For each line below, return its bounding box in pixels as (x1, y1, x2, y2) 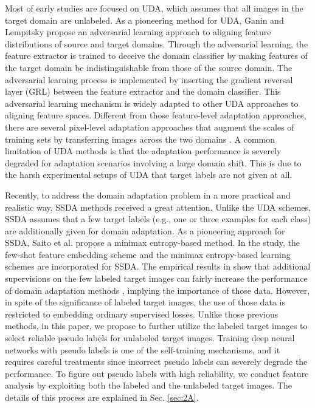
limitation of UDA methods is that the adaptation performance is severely (5, 144, 282, 157)
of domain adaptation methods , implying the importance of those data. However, (5, 284, 310, 296)
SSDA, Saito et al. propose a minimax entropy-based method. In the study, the (5, 236, 300, 249)
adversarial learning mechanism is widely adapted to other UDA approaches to (5, 97, 299, 109)
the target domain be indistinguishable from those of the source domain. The (5, 61, 292, 73)
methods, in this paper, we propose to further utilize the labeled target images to (5, 319, 308, 332)
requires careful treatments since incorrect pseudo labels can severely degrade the (5, 355, 308, 368)
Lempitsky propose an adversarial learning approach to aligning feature (5, 25, 271, 38)
